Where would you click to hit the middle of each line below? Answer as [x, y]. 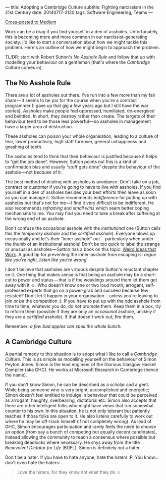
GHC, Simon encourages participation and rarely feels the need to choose [81, 427]
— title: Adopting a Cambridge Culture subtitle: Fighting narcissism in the [80, 7]
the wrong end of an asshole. [35, 218]
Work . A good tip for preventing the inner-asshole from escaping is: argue [81, 254]
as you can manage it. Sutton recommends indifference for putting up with [81, 197]
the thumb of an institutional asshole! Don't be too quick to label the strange [83, 244]
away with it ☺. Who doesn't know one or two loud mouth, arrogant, [75, 285]
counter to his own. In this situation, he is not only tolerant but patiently [78, 411]
